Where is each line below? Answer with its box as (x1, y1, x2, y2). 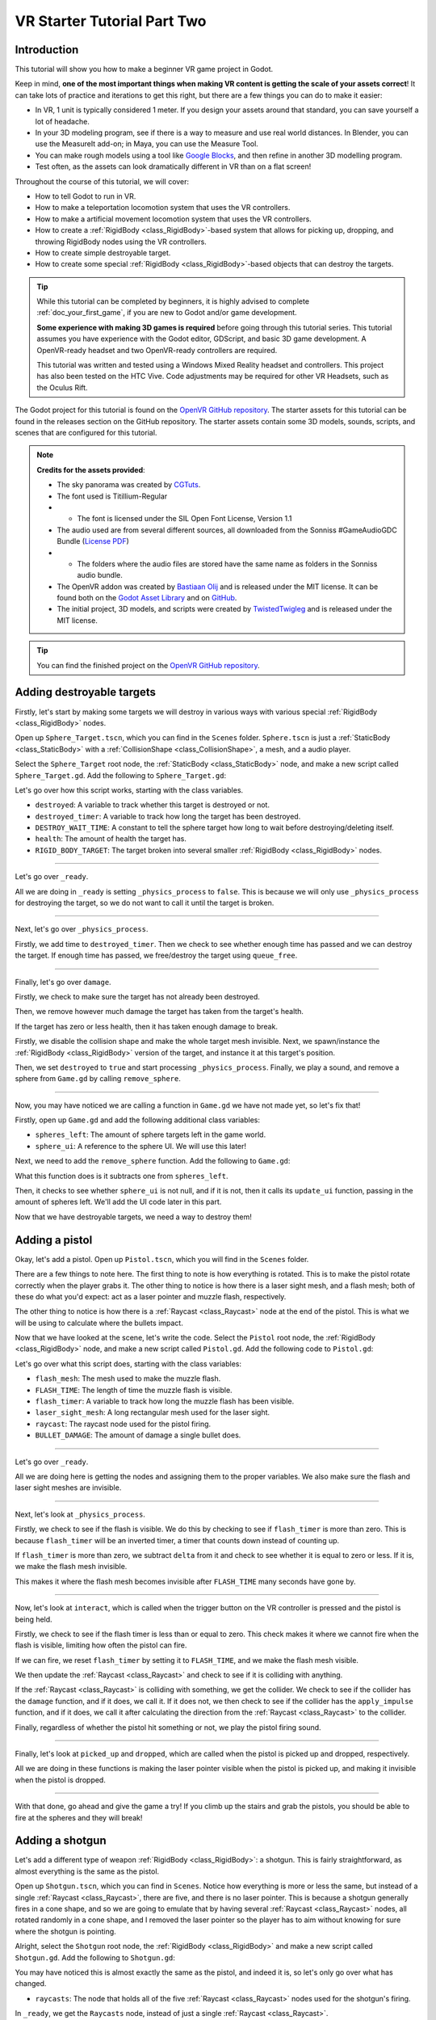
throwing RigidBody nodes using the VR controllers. (35, 237, 208, 246)
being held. (15, 1614, 52, 1624)
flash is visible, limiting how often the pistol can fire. (15, 1640, 187, 1650)
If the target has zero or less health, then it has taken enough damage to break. (15, 1021, 279, 1031)
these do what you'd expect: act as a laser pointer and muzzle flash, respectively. (15, 1291, 287, 1301)
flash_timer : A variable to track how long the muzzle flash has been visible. (35, 1396, 295, 1406)
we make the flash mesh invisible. (15, 1562, 128, 1572)
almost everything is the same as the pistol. (15, 1866, 160, 1876)
